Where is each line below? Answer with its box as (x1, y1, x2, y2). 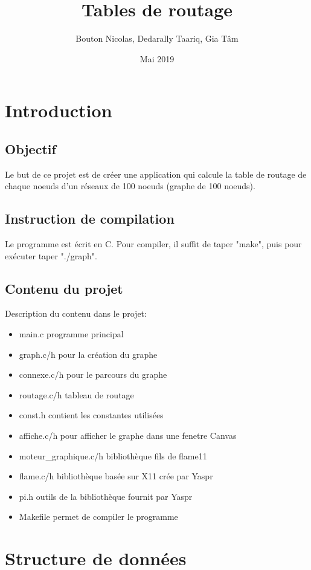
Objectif (5, 139, 56, 158)
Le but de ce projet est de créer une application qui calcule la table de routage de (5, 167, 307, 180)
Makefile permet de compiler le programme (19, 510, 178, 523)
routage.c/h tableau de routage (19, 388, 134, 401)
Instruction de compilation (5, 209, 175, 228)
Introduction (5, 98, 112, 123)
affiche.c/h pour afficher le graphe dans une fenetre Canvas (19, 429, 237, 442)
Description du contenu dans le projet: (5, 307, 147, 320)
